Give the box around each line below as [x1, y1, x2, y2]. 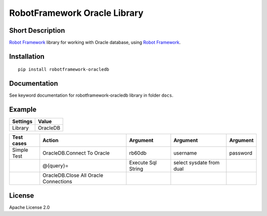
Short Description [9, 26, 65, 35]
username [173, 150, 197, 157]
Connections [43, 178, 73, 185]
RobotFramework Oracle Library [9, 7, 143, 18]
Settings [12, 118, 33, 125]
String [129, 165, 143, 172]
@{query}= [43, 162, 69, 169]
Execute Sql [129, 159, 157, 166]
